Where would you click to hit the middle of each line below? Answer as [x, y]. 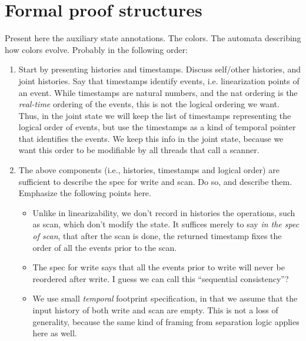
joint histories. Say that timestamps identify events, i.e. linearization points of [159, 80]
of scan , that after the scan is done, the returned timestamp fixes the [157, 236]
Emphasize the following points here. [85, 193]
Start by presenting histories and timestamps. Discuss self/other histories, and [159, 69]
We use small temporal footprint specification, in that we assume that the [165, 298]
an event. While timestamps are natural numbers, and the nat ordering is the [158, 92]
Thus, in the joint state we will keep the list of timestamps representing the [155, 115]
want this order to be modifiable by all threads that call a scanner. [139, 150]
